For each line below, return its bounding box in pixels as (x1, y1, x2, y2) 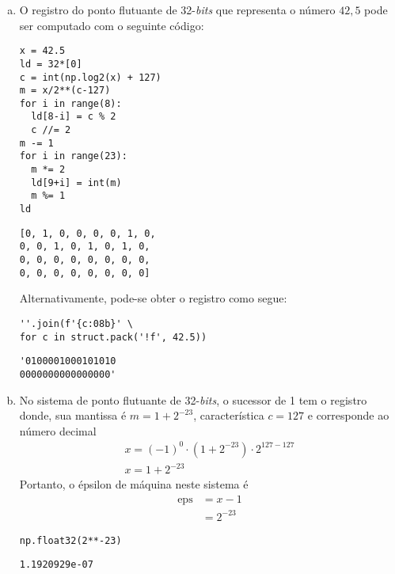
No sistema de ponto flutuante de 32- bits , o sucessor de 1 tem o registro (19, 391, 367, 408)
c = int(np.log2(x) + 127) (19, 71, 161, 83)
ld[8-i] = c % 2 (31, 111, 116, 123)
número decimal (19, 422, 97, 439)
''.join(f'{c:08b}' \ (19, 317, 133, 329)
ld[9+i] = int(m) (31, 177, 122, 188)
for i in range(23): (19, 150, 127, 162)
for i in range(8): (19, 97, 122, 109)
